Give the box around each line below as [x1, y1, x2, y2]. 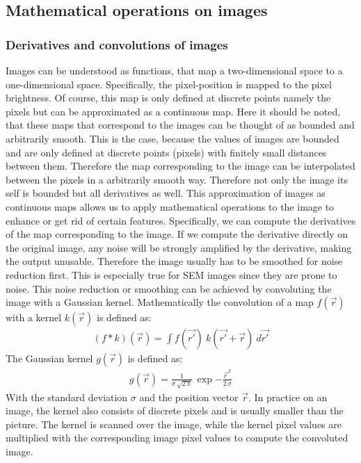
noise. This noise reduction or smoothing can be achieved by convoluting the [6, 281, 332, 295]
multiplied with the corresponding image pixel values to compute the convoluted [6, 430, 348, 445]
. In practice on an [248, 389, 328, 404]
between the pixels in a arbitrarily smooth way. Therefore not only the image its [6, 172, 348, 186]
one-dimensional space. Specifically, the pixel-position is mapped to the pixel [6, 76, 332, 91]
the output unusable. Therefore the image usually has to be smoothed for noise [6, 254, 343, 268]
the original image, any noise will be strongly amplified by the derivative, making [6, 240, 352, 254]
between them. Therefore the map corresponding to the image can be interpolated [6, 159, 355, 173]
